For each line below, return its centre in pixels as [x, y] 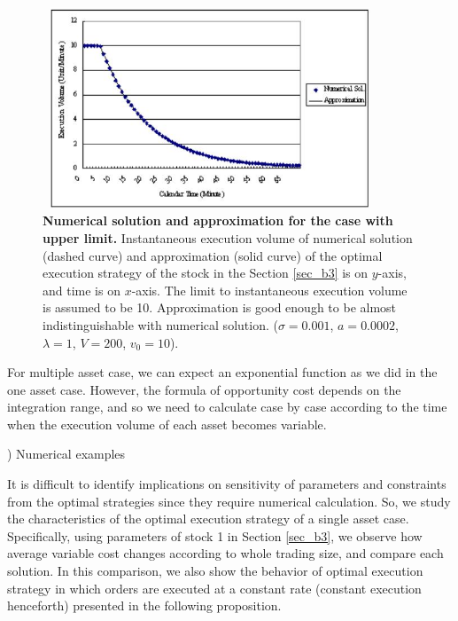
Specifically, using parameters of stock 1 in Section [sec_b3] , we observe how [215, 535]
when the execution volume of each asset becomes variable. [167, 424]
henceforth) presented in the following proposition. [144, 605]
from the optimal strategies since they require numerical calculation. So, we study [229, 501]
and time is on [82, 290]
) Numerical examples [66, 454]
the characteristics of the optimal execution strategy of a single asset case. [208, 519]
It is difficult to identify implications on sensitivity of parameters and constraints [227, 484]
